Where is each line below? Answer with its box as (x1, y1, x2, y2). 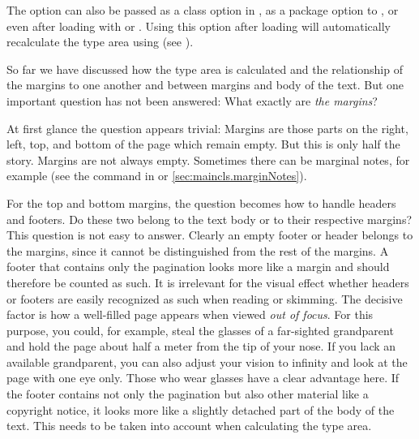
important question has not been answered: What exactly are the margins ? (6, 92, 378, 109)
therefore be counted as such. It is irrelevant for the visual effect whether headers (6, 273, 409, 291)
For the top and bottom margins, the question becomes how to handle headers (6, 194, 396, 211)
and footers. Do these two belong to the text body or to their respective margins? (6, 210, 413, 227)
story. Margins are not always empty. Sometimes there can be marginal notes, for (6, 151, 410, 168)
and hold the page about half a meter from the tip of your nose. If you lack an (6, 338, 396, 355)
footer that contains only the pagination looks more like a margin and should (6, 258, 390, 275)
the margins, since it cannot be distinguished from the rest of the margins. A (6, 242, 389, 259)
